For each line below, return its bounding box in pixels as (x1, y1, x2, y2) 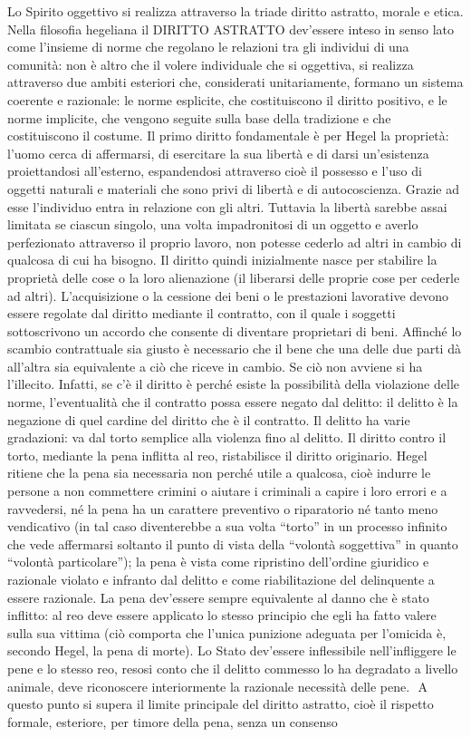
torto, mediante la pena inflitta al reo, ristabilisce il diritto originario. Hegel (7, 445, 428, 464)
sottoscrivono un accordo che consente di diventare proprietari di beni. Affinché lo (7, 321, 462, 340)
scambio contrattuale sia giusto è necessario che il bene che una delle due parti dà (7, 339, 461, 358)
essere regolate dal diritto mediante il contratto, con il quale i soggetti (7, 304, 396, 323)
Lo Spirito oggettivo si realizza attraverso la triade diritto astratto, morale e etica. (7, 2, 464, 20)
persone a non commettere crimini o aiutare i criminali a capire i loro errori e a (7, 481, 447, 500)
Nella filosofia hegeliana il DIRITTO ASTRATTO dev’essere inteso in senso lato (7, 19, 454, 38)
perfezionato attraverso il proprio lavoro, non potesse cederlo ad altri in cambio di (7, 232, 462, 251)
